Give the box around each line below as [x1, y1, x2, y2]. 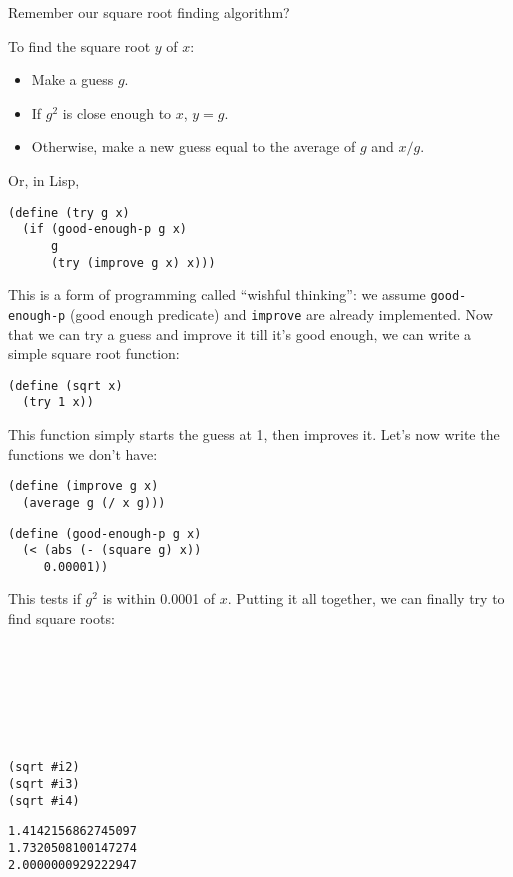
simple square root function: [8, 343, 180, 364]
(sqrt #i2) [8, 760, 80, 775]
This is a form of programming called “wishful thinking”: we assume [8, 284, 426, 305]
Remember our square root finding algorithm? [8, 2, 290, 22]
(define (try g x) [8, 205, 130, 220]
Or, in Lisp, [8, 169, 80, 190]
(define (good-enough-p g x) [8, 526, 202, 541]
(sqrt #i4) [8, 793, 80, 808]
